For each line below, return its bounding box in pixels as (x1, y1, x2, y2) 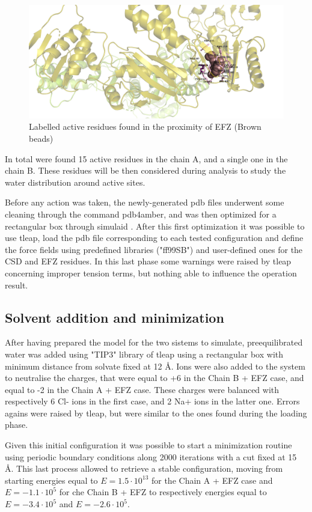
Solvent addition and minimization (5, 308, 224, 326)
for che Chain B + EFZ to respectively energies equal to (59, 486, 267, 498)
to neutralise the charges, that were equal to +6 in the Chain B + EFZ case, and (5, 371, 304, 384)
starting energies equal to (5, 474, 98, 486)
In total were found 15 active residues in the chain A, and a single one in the (5, 152, 288, 165)
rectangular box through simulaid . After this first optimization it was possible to (5, 219, 305, 232)
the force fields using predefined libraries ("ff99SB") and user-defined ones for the (5, 243, 303, 255)
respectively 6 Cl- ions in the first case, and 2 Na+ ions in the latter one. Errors (5, 395, 300, 407)
